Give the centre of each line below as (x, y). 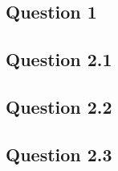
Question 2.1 (59, 59)
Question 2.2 (59, 106)
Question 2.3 (59, 154)
